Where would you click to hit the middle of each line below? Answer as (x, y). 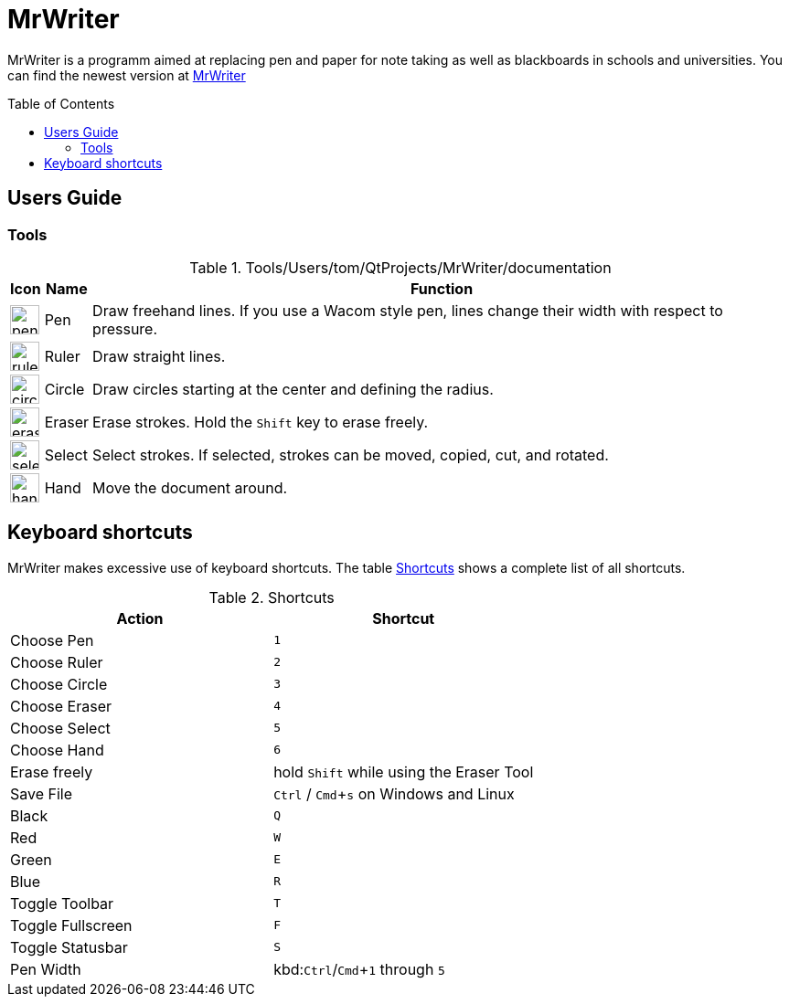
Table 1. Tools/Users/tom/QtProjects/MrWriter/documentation (400, 267)
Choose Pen (52, 640)
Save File (42, 793)
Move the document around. (190, 487)
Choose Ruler (57, 662)
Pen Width (46, 969)
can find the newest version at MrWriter (127, 75)
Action (140, 618)
